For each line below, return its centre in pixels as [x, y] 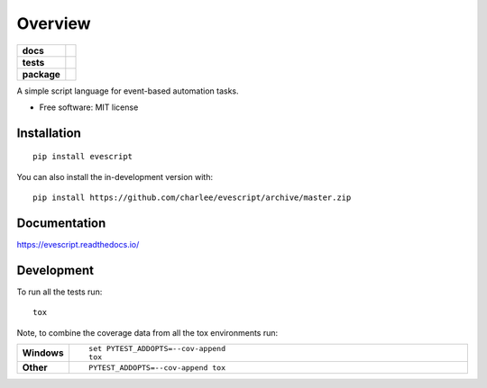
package [41, 74]
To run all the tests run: [60, 292]
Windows [43, 353]
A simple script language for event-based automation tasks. [128, 91]
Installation [49, 133]
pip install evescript [83, 157]
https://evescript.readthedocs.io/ [78, 245]
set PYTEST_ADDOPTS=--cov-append [157, 349]
